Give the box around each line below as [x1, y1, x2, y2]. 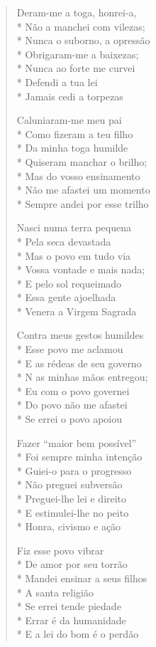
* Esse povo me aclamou [16, 342, 123, 357]
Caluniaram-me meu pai [16, 112, 122, 127]
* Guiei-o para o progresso [16, 463, 132, 478]
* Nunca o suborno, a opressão [16, 33, 150, 48]
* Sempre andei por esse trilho [16, 196, 149, 211]
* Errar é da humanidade [16, 612, 126, 627]
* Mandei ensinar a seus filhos [16, 570, 147, 585]
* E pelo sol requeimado [16, 275, 122, 290]
